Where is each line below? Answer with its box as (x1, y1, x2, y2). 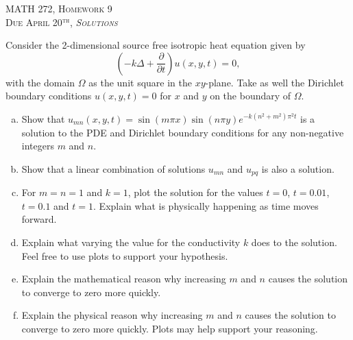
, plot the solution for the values (127, 185, 263, 199)
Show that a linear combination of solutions (21, 161, 206, 175)
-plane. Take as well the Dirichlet (205, 75, 345, 89)
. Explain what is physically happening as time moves (93, 198, 319, 212)
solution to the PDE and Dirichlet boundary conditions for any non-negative (21, 125, 344, 139)
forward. (21, 212, 57, 226)
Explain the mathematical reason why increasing (21, 271, 226, 286)
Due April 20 (5, 14, 62, 29)
